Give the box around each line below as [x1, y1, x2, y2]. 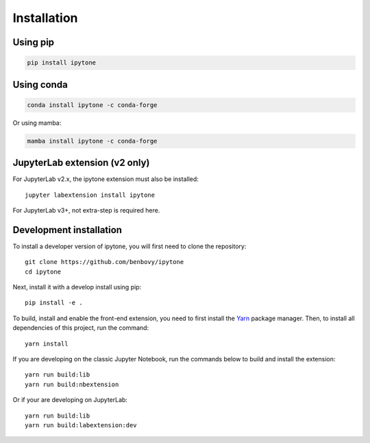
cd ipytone [25, 267, 62, 276]
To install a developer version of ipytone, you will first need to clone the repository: [12, 242, 247, 250]
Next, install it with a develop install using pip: [12, 283, 142, 291]
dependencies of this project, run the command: [12, 324, 149, 332]
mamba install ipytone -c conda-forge [27, 137, 158, 145]
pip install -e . [25, 299, 83, 307]
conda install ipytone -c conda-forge [27, 101, 158, 109]
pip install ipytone [27, 59, 96, 67]
